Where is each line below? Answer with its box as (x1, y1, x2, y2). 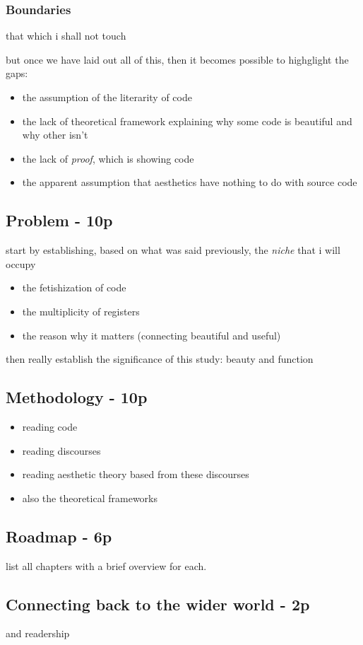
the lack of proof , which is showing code (22, 151, 194, 165)
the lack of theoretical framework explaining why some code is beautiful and (22, 113, 352, 128)
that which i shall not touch (6, 28, 126, 43)
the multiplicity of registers (22, 303, 140, 318)
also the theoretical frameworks (22, 490, 157, 505)
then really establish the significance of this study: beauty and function (6, 351, 314, 366)
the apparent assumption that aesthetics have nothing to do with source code (22, 175, 357, 190)
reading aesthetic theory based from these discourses (22, 467, 249, 482)
